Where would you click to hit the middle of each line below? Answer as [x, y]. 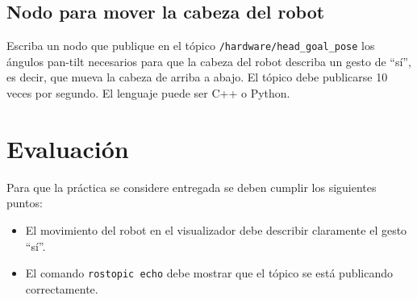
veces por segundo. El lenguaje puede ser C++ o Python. [148, 93]
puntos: [25, 203]
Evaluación [68, 148]
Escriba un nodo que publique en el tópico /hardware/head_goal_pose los [191, 46]
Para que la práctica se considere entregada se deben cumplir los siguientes [192, 187]
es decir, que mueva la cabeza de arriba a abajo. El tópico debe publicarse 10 [197, 77]
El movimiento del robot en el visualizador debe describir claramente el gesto [216, 229]
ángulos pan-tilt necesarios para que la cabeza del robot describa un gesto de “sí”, [209, 61]
